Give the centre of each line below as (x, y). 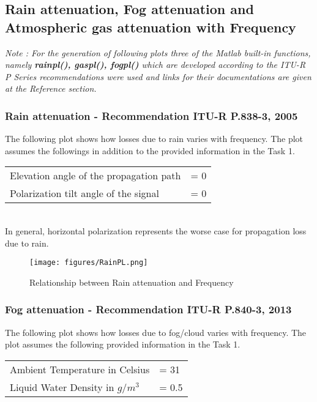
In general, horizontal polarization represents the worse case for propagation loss (156, 230)
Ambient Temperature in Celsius (80, 369)
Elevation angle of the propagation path (95, 176)
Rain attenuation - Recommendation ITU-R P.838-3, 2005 (151, 115)
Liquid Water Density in (62, 387)
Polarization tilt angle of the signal (84, 193)
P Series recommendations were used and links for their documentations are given (158, 76)
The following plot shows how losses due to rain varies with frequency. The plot (154, 139)
